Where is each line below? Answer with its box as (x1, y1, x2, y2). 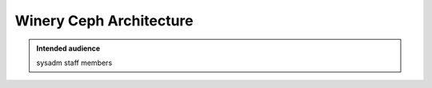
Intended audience (36, 44, 101, 53)
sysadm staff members (36, 58, 113, 67)
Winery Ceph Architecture (14, 12, 194, 29)
